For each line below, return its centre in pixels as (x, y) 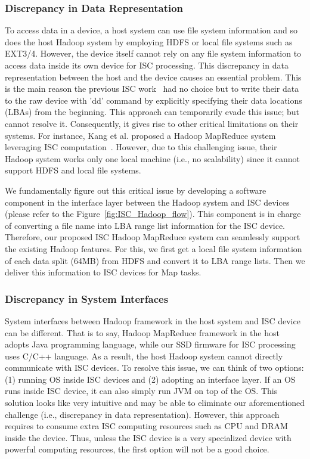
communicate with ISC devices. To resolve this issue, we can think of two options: (154, 367)
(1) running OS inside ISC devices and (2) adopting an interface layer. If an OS (150, 379)
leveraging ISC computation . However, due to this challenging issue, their (141, 147)
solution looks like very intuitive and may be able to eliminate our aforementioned (155, 403)
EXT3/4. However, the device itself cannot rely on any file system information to (153, 53)
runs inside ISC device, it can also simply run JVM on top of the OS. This (141, 391)
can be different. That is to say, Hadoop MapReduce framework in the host (142, 332)
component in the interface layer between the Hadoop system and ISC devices (147, 202)
